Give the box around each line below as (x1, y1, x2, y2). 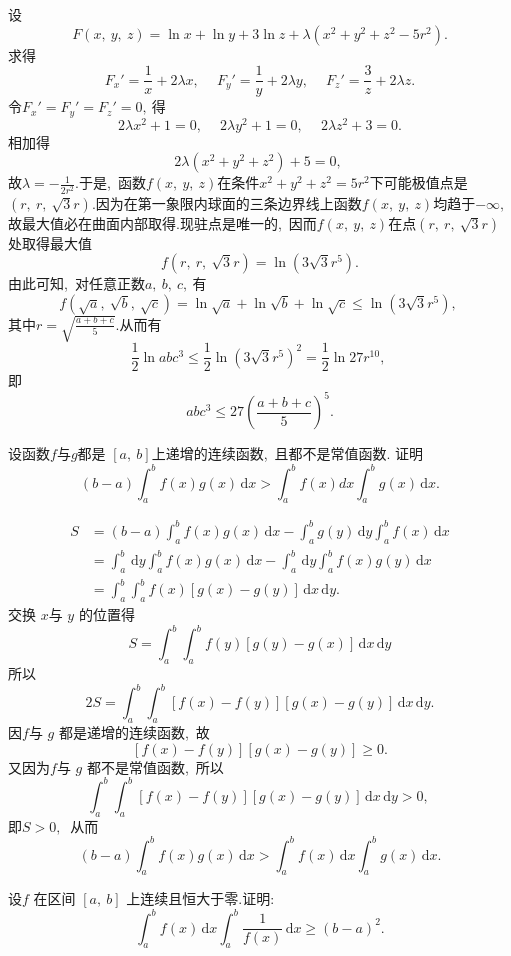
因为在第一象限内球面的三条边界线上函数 (95, 192, 362, 213)
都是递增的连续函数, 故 (58, 722, 210, 743)
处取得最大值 (8, 232, 92, 253)
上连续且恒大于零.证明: (126, 888, 275, 909)
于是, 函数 (79, 172, 146, 193)
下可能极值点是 (369, 172, 468, 193)
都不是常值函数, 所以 (86, 756, 224, 777)
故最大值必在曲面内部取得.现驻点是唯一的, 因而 (8, 212, 317, 233)
